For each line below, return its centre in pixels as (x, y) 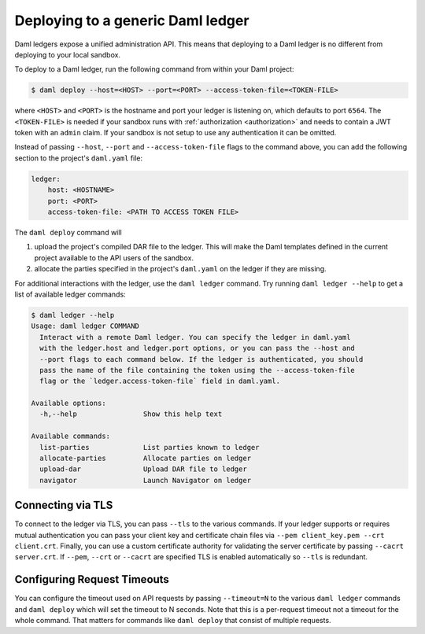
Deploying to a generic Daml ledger (132, 20)
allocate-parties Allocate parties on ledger (146, 459)
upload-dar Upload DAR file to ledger (143, 469)
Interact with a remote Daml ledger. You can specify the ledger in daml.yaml (195, 337)
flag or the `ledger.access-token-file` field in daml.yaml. (160, 381)
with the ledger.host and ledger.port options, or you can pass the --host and (198, 348)
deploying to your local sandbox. (68, 54)
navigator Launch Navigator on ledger (146, 480)
